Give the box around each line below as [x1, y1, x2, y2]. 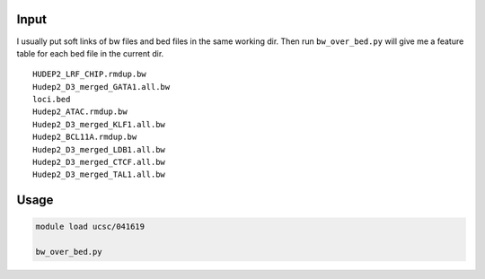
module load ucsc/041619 [35, 222, 145, 232]
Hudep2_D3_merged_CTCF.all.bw [32, 157, 166, 168]
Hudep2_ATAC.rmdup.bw [32, 107, 128, 117]
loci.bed [32, 94, 71, 105]
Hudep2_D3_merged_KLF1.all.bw [32, 119, 166, 129]
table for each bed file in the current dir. [16, 48, 164, 58]
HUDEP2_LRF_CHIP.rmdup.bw [32, 69, 147, 80]
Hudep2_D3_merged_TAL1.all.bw [32, 170, 166, 179]
